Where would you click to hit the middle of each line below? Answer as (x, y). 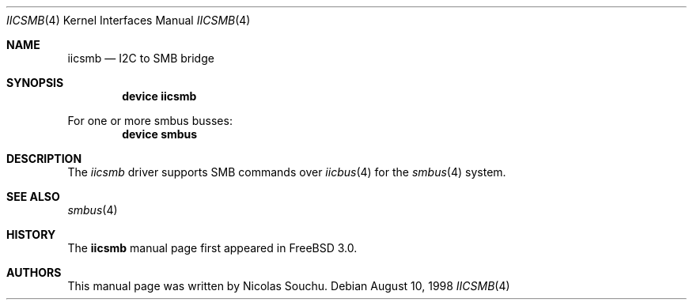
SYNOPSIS (35, 83)
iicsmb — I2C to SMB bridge (141, 58)
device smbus (160, 134)
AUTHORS (34, 272)
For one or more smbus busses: (150, 121)
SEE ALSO (33, 196)
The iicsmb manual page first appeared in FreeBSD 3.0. (212, 248)
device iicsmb (159, 96)
